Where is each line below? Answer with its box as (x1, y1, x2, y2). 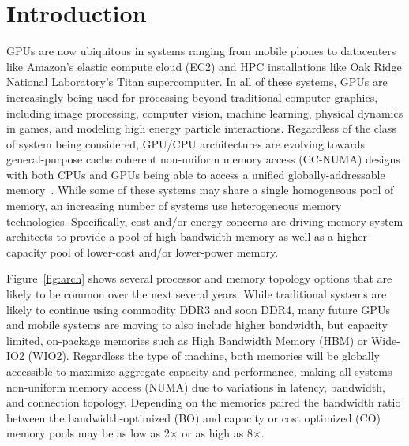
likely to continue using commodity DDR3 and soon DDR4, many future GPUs (6, 301, 390, 317)
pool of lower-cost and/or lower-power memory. (50, 243, 279, 260)
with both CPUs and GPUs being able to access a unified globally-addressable (6, 166, 385, 182)
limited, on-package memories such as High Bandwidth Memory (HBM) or (6, 332, 368, 348)
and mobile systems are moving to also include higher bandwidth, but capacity (6, 317, 388, 333)
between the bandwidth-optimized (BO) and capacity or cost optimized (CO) (6, 409, 381, 425)
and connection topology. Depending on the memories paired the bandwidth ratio (6, 394, 401, 410)
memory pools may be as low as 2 (6, 425, 170, 441)
